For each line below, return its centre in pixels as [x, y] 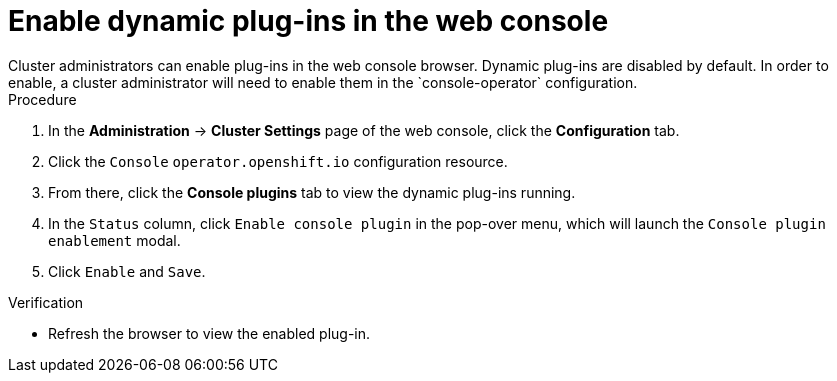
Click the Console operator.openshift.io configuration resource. [278, 161]
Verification [46, 302]
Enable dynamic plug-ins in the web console [308, 21]
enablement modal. [114, 240]
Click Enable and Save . [127, 271]
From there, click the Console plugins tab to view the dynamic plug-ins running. [312, 192]
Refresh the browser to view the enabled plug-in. [209, 333]
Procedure [42, 99]
